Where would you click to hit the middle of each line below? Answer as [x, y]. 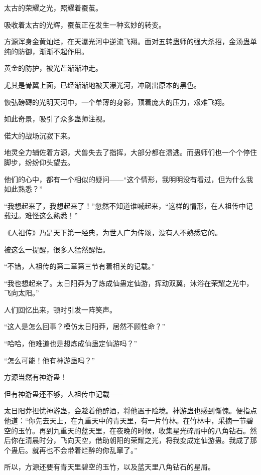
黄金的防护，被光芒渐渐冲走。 [53, 68]
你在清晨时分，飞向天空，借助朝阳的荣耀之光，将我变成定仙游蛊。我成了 [130, 440]
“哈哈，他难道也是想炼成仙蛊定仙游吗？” [71, 343]
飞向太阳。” [22, 293]
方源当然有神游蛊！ [36, 377]
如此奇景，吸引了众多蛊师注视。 [57, 119]
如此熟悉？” [23, 189]
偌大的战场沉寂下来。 [39, 135]
